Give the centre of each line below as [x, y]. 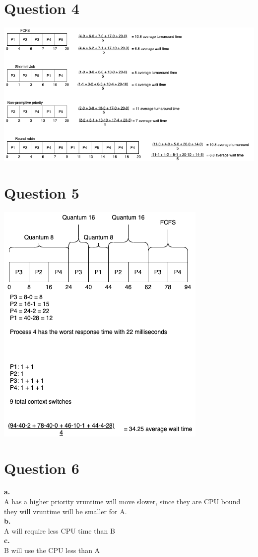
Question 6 [42, 468]
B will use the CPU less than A [52, 550]
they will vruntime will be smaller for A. [65, 511]
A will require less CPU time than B [60, 530]
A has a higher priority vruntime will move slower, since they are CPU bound [122, 501]
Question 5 [42, 192]
